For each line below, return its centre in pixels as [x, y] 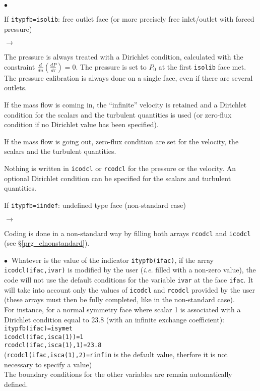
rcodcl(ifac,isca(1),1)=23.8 [53, 345]
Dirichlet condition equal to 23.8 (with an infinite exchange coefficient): [114, 319]
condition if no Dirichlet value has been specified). [81, 124]
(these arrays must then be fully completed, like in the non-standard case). [119, 299]
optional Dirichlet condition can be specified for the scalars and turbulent [118, 178]
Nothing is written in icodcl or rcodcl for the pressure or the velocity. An [120, 168]
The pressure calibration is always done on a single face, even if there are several [128, 77]
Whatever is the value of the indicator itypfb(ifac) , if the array [112, 260]
